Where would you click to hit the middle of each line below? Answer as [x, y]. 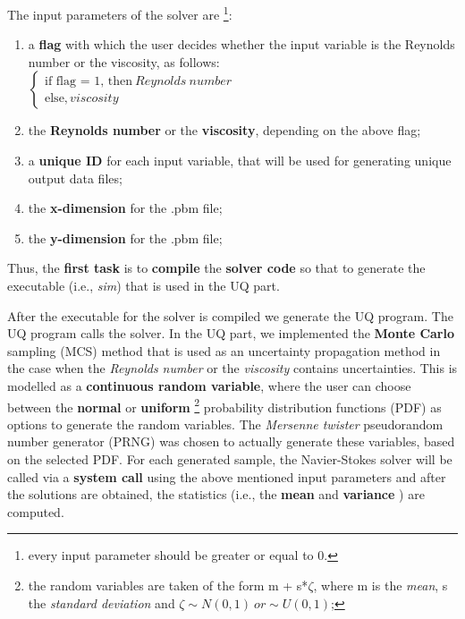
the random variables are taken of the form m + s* [168, 585]
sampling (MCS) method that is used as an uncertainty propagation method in [224, 350]
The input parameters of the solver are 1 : [120, 13]
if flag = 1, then [89, 81]
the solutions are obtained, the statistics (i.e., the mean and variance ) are [216, 494]
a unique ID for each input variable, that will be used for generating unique [240, 161]
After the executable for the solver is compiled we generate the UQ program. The [230, 315]
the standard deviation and [101, 602]
